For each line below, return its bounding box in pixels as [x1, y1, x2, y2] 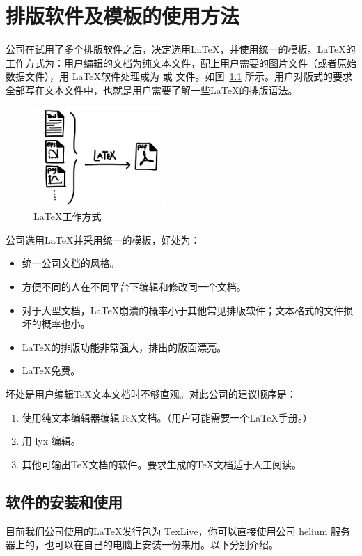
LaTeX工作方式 [33, 209, 102, 224]
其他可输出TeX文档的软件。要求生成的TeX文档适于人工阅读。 [22, 456, 302, 471]
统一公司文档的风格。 [22, 256, 120, 270]
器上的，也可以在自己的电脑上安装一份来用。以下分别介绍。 [6, 537, 278, 552]
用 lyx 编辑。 [22, 433, 81, 448]
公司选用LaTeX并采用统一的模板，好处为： [6, 232, 200, 247]
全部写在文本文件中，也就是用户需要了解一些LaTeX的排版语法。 [6, 82, 298, 97]
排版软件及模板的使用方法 [6, 1, 240, 30]
